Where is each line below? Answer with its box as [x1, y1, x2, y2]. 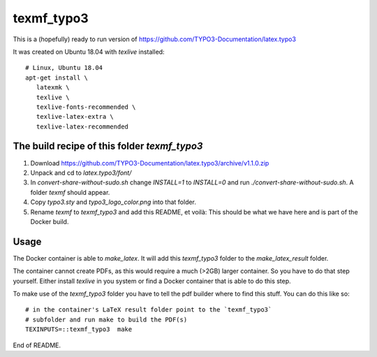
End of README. [13, 341, 61, 349]
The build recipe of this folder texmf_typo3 [13, 140, 203, 152]
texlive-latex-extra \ [36, 112, 114, 121]
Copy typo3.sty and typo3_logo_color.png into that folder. [30, 198, 197, 206]
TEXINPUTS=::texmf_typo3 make [25, 326, 133, 333]
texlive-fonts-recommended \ [36, 103, 136, 111]
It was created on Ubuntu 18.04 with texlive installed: [13, 48, 165, 56]
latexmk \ [36, 84, 70, 92]
